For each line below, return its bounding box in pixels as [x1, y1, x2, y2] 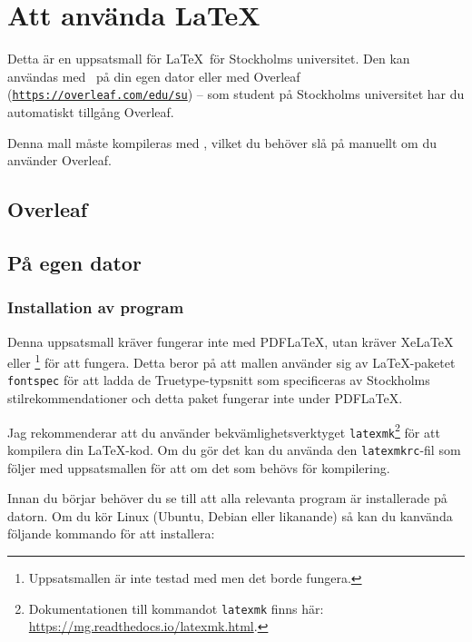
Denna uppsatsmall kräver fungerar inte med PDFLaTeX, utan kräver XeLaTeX [7, 331, 454, 351]
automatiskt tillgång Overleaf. [7, 102, 174, 121]
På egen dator [7, 248, 142, 276]
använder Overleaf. [7, 151, 112, 170]
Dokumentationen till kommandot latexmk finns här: [28, 598, 324, 617]
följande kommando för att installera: [7, 524, 215, 543]
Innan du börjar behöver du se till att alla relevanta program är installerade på [7, 489, 447, 508]
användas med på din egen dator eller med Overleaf [7, 66, 300, 85]
